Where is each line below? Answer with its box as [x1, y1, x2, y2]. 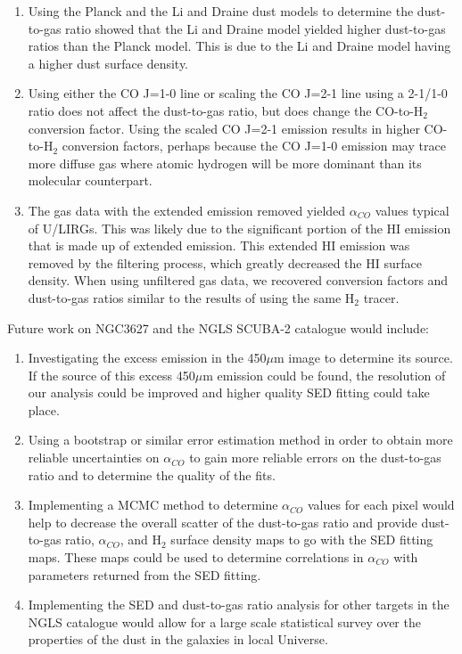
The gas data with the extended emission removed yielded [28, 200, 346, 219]
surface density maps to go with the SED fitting [170, 530, 433, 549]
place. [28, 400, 60, 419]
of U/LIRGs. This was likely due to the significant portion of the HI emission [28, 218, 451, 237]
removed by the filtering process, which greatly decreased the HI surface [28, 253, 422, 272]
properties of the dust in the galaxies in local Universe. [28, 630, 328, 649]
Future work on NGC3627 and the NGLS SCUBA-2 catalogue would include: [7, 318, 429, 337]
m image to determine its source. [273, 348, 453, 367]
